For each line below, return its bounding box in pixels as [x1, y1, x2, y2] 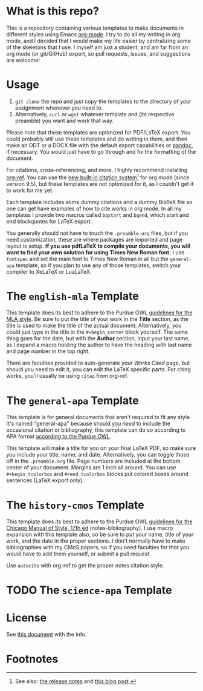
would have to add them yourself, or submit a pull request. [6, 550, 151, 558]
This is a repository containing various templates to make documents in [6, 24, 184, 31]
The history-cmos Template [6, 498, 144, 512]
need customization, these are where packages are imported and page [6, 236, 183, 243]
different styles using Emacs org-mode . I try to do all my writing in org [6, 30, 181, 38]
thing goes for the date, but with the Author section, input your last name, [6, 335, 190, 342]
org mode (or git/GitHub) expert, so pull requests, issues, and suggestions [6, 50, 191, 57]
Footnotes [6, 652, 59, 666]
